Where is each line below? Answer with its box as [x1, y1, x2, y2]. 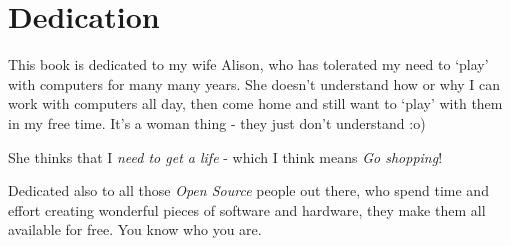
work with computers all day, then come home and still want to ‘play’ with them [8, 93, 503, 114]
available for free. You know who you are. [8, 219, 262, 240]
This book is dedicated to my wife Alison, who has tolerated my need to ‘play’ [8, 54, 489, 75]
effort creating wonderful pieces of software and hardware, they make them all [8, 199, 486, 220]
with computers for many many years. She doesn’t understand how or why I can [8, 73, 501, 94]
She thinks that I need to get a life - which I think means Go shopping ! [8, 146, 443, 167]
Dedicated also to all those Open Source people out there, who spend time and [8, 180, 489, 201]
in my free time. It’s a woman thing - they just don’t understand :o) [8, 112, 426, 133]
